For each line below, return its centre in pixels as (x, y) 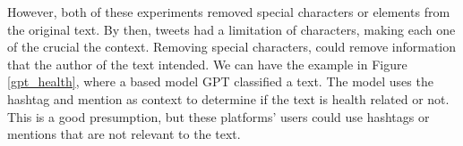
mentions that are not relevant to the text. (124, 134)
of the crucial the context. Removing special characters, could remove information (232, 47)
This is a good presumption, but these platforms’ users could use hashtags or (219, 116)
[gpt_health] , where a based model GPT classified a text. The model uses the (220, 81)
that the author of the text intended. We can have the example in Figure (207, 64)
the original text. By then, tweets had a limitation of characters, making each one (231, 29)
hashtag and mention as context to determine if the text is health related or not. (228, 98)
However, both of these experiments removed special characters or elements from (229, 12)
